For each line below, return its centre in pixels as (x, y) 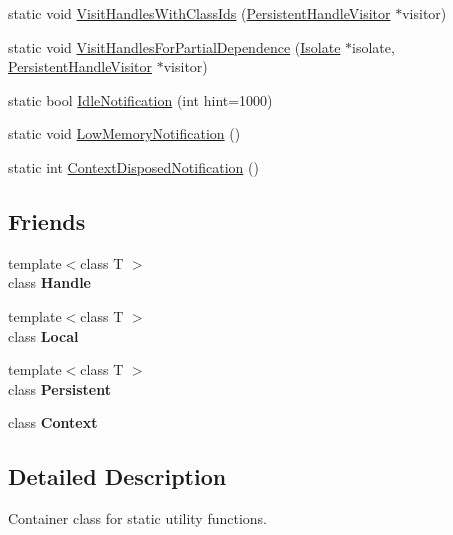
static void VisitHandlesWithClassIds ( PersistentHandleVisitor (199, 13)
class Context (53, 422)
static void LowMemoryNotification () (124, 133)
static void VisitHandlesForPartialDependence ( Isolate (174, 46)
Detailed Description (117, 476)
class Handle (49, 282)
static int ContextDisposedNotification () (133, 166)
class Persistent (59, 388)
